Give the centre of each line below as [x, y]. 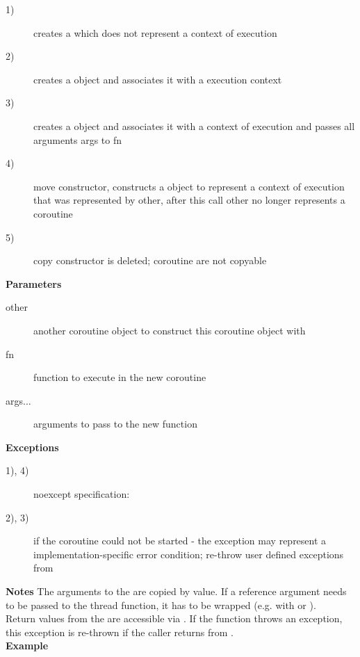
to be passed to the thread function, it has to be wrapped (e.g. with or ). [161, 605]
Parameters [34, 283]
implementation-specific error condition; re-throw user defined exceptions [189, 554]
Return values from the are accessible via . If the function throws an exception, [174, 618]
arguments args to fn [78, 139]
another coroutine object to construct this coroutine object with [170, 330]
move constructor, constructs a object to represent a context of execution [189, 186]
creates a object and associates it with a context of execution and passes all [194, 125]
